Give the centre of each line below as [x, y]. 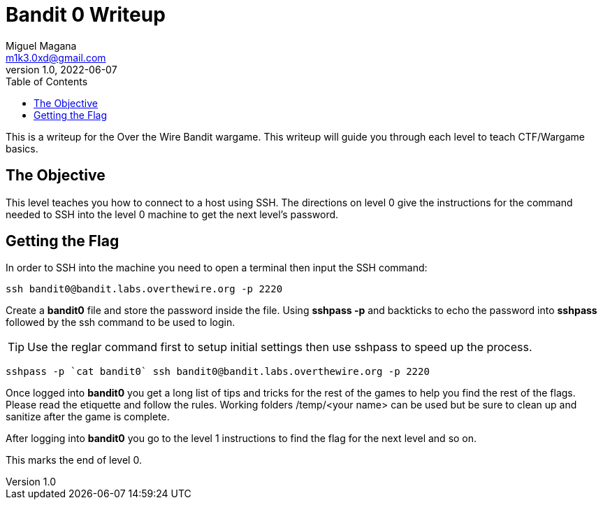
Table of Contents [47, 81]
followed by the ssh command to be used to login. [121, 322]
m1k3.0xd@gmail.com [56, 57]
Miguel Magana [41, 45]
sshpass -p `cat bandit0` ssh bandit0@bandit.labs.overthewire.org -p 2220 [218, 372]
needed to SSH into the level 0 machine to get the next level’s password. [172, 214]
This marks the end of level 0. [74, 460]
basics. [22, 148]
